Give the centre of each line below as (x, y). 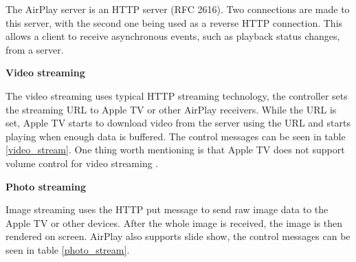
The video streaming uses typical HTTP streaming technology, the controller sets (177, 95)
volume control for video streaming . (82, 163)
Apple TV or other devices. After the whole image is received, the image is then (174, 222)
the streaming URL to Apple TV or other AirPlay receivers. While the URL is (171, 109)
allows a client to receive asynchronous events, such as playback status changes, (173, 36)
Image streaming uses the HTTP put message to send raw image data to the (167, 209)
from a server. (35, 49)
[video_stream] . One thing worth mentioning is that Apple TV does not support (175, 150)
